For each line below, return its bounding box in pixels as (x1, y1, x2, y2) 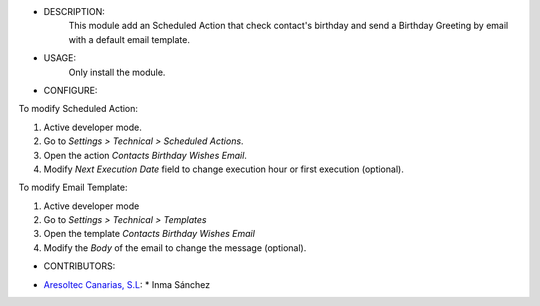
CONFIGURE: (43, 84, 98, 96)
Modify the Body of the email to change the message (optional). (43, 241, 307, 254)
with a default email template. (68, 33, 190, 45)
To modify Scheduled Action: (18, 103, 139, 115)
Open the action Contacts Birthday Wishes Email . (43, 149, 247, 161)
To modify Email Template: (18, 181, 128, 194)
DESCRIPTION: (43, 6, 105, 17)
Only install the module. (68, 66, 166, 78)
